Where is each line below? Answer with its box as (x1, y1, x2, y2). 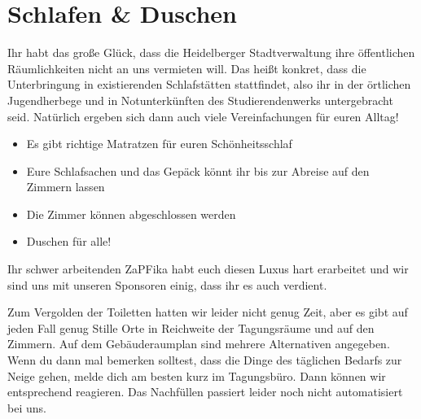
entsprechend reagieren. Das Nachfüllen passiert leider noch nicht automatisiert (7, 383, 403, 400)
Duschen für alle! (26, 233, 112, 250)
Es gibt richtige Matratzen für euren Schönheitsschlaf (26, 135, 292, 152)
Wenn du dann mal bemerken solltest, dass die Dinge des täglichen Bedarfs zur (7, 351, 402, 369)
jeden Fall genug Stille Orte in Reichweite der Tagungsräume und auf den (7, 319, 375, 336)
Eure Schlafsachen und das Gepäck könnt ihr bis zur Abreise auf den (26, 162, 370, 179)
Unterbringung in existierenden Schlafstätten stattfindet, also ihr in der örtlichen (7, 76, 411, 93)
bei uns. (7, 399, 46, 416)
